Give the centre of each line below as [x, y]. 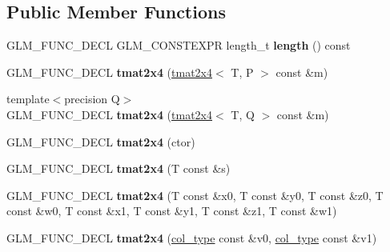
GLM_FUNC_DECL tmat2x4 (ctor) [101, 141]
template [28, 99]
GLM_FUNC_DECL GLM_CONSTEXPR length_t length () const [179, 45]
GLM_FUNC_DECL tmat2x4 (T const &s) [119, 168]
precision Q [92, 99]
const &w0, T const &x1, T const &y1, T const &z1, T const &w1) [172, 211]
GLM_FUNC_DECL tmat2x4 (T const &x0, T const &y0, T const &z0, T [195, 195]
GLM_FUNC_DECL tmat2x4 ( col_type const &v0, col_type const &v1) [192, 237]
